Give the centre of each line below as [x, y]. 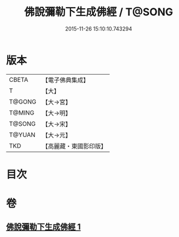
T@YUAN [22, 135]
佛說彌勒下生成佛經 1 [43, 227]
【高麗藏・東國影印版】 [74, 146]
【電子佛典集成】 [65, 80]
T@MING [22, 112]
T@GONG [23, 102]
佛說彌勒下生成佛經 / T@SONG [99, 12]
